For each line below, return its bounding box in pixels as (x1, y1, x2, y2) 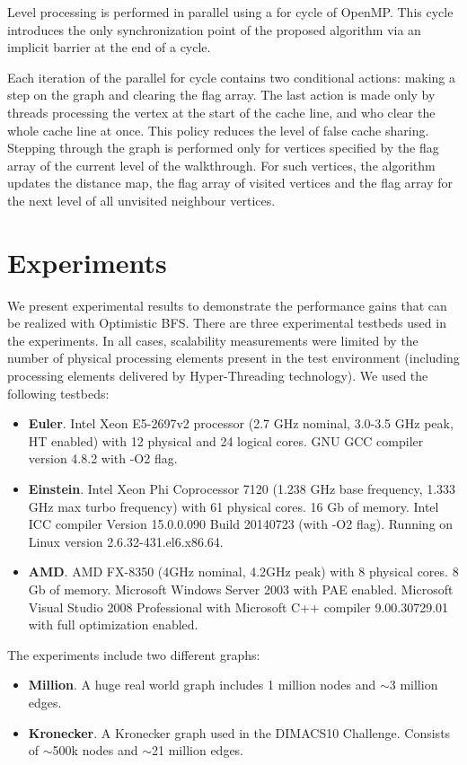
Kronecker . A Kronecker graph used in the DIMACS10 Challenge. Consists (28, 723, 451, 742)
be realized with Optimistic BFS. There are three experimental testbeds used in (7, 313, 446, 332)
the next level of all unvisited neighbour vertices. (7, 190, 276, 209)
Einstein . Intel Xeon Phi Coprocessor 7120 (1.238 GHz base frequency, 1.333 (28, 479, 456, 497)
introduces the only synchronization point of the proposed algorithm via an (7, 20, 421, 39)
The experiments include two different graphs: (7, 645, 260, 664)
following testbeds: (7, 383, 110, 402)
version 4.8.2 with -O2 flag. (28, 449, 178, 468)
